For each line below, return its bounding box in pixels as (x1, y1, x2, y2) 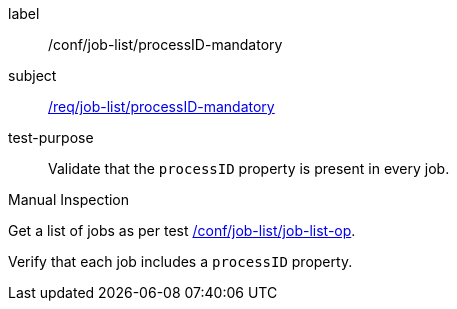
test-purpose (8, 129, 94, 146)
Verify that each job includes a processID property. (8, 253, 353, 270)
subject (8, 67, 57, 84)
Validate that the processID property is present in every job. (48, 160, 450, 177)
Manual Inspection (8, 191, 130, 208)
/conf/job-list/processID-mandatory (48, 36, 283, 53)
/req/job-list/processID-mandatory (48, 98, 275, 115)
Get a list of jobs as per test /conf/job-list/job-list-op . (8, 222, 356, 239)
